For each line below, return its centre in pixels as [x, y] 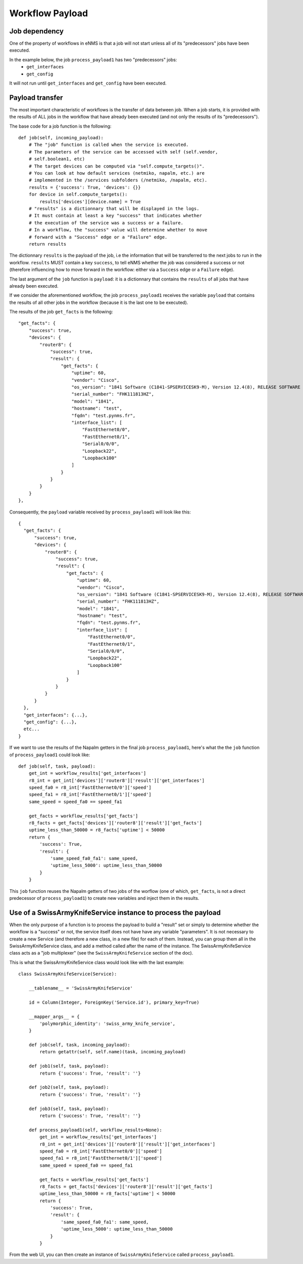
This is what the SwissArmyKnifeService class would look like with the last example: [97, 962]
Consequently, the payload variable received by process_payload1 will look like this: [100, 512]
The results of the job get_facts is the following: [61, 312]
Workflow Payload [49, 13]
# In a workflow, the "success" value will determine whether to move [118, 230]
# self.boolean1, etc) [57, 159]
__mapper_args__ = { [54, 1016]
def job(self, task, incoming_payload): [80, 1045]
